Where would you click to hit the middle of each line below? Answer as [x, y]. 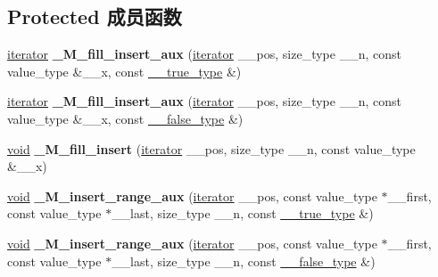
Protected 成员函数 [95, 16]
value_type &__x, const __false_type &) [125, 118]
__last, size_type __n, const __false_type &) [244, 261]
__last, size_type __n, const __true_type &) [243, 213]
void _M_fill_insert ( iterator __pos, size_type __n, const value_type [211, 148]
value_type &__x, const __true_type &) [124, 71]
